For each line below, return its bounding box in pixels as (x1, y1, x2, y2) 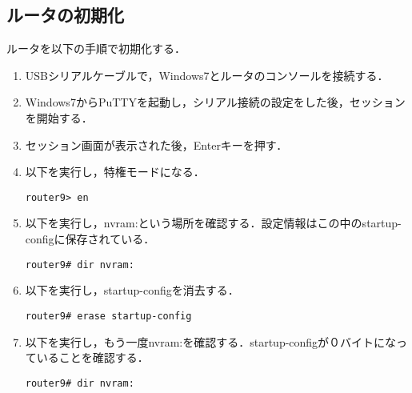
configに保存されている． (25, 231, 155, 247)
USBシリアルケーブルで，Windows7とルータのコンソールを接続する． (25, 66, 389, 83)
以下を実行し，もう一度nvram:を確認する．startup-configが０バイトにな (25, 333, 397, 350)
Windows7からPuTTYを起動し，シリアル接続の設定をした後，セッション (25, 94, 406, 110)
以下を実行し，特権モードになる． (25, 163, 205, 180)
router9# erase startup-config (25, 310, 192, 322)
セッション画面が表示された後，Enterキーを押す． (25, 136, 288, 153)
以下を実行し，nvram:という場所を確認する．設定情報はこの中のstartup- (25, 215, 402, 231)
